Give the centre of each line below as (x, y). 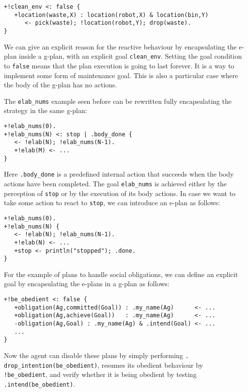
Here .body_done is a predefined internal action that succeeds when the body (119, 174)
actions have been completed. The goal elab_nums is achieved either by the (116, 183)
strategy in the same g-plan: (46, 110)
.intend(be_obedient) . (40, 384)
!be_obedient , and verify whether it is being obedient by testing (100, 374)
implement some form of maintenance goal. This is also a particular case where (121, 75)
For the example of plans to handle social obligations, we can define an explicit (121, 274)
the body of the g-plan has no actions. (61, 85)
